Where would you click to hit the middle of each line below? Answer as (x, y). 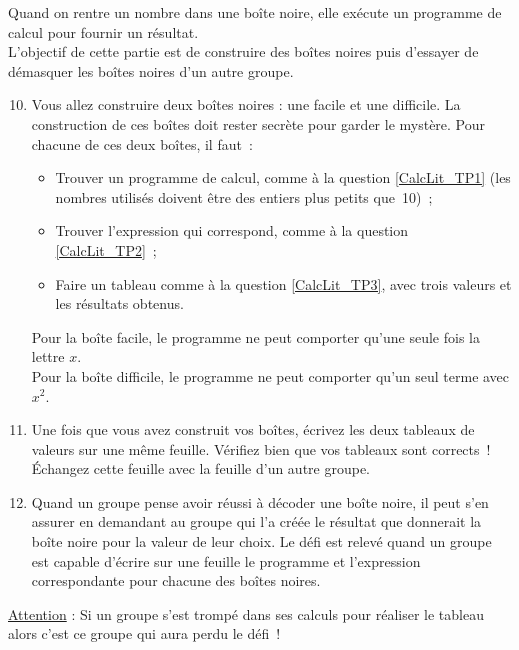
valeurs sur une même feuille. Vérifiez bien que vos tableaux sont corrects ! (261, 448)
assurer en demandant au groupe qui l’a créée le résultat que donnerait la (256, 521)
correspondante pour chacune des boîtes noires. (176, 580)
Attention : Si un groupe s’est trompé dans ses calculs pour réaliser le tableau (246, 613)
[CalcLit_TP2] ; (106, 249)
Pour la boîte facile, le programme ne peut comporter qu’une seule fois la (255, 336)
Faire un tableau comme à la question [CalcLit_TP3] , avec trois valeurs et (283, 283)
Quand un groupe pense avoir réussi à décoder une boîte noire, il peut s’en (260, 501)
